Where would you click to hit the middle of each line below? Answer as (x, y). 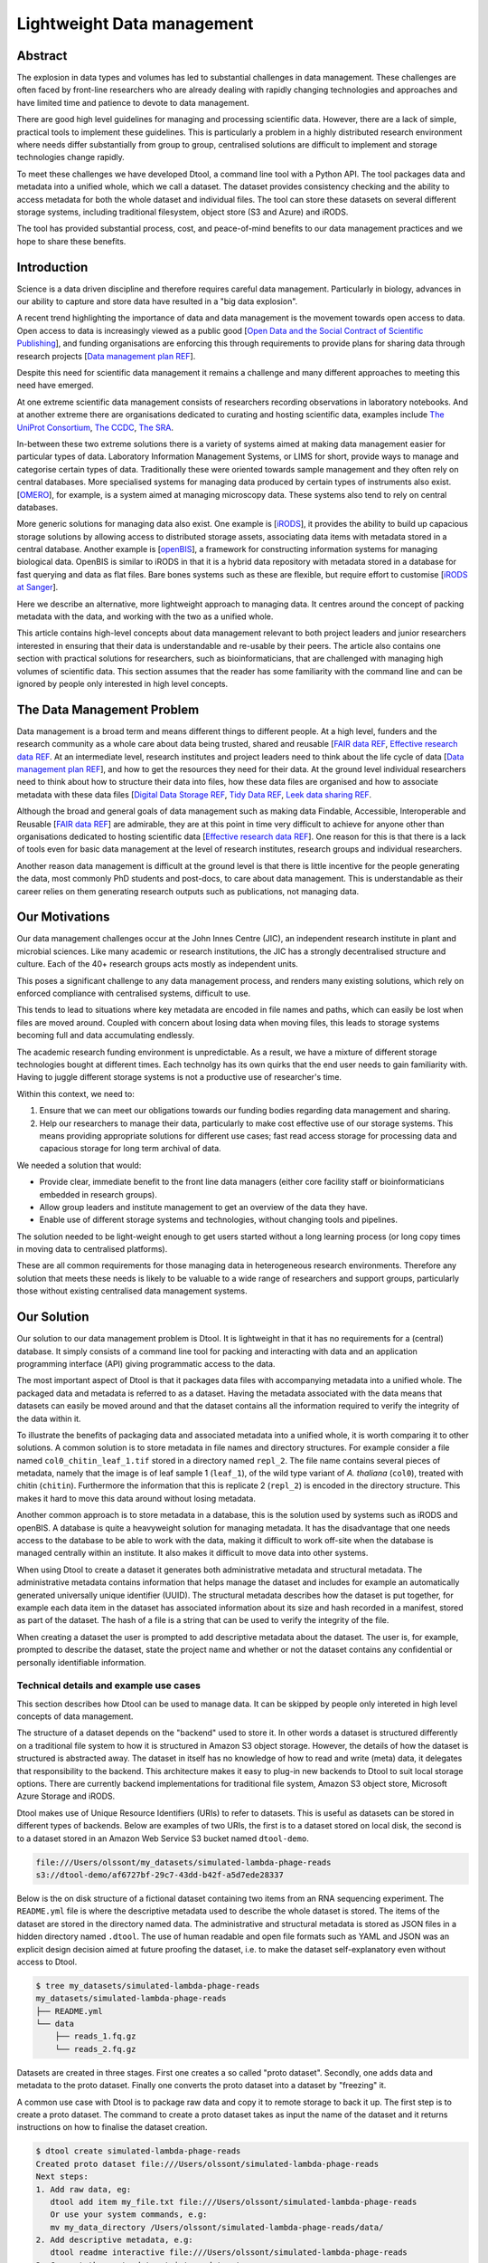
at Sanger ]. (38, 587)
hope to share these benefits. (71, 241)
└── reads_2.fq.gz (95, 2049)
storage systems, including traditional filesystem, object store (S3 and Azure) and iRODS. (183, 212)
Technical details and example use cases (108, 1685)
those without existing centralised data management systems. (132, 1291)
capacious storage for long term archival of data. (130, 1149)
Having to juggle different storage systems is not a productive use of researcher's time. (179, 1077)
